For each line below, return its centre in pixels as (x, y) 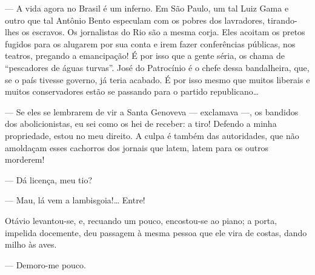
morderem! (25, 159)
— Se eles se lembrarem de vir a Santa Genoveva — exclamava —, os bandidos (152, 111)
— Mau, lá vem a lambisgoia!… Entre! (75, 200)
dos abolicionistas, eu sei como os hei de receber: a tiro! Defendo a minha (141, 124)
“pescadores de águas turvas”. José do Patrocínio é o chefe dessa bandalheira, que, (157, 67)
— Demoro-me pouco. (45, 264)
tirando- (282, 20)
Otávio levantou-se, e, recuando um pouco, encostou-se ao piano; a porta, (141, 220)
